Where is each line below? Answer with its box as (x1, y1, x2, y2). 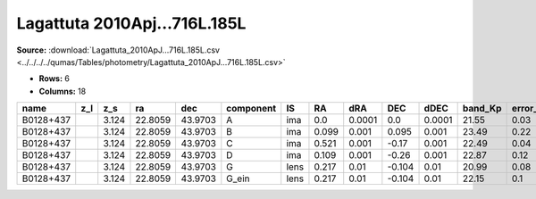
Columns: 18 (38, 86, 87, 96)
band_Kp (462, 103, 502, 115)
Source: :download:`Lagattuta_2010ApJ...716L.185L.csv (16, 45, 221, 55)
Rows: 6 (38, 73, 71, 84)
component (226, 103, 277, 115)
